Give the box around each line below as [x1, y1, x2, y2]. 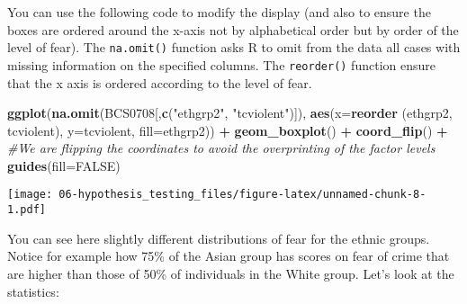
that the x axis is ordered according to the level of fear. [7, 73, 312, 92]
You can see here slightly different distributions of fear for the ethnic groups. [7, 228, 430, 247]
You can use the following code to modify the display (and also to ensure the [7, 3, 431, 21]
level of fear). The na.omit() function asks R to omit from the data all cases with [7, 38, 461, 57]
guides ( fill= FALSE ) [7, 156, 121, 174]
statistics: [7, 282, 59, 300]
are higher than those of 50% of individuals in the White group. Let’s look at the [7, 264, 454, 282]
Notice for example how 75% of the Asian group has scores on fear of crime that [7, 246, 450, 265]
